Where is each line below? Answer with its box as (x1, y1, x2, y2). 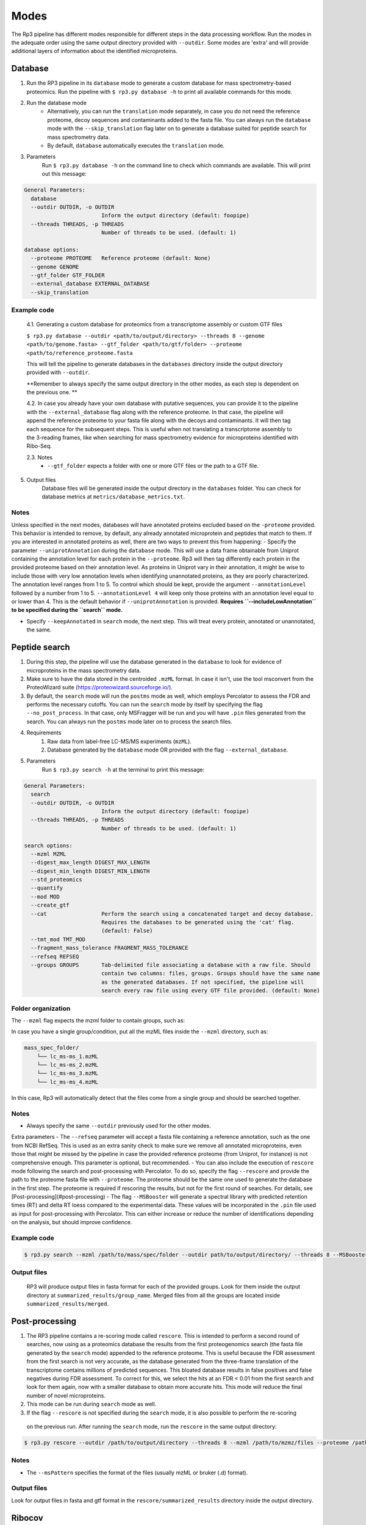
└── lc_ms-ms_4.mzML (37, 1078, 99, 1085)
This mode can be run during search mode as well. (26, 1401, 157, 1408)
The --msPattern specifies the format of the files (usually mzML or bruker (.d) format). (26, 1469, 248, 1476)
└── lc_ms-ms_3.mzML (37, 1070, 99, 1077)
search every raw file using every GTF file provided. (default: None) (101, 987, 320, 994)
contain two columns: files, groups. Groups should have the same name (101, 970, 320, 977)
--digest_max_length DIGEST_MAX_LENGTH (30, 859, 150, 866)
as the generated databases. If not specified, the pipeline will (101, 978, 304, 985)
